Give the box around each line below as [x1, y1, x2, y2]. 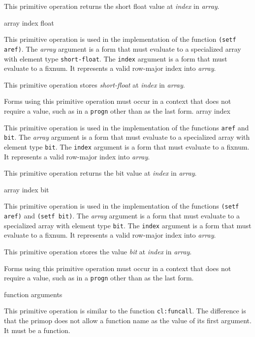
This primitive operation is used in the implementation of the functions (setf [4, 201, 239, 211]
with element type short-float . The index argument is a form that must [4, 53, 227, 63]
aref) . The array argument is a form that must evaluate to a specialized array [4, 43, 241, 54]
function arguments [4, 289, 63, 299]
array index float [4, 17, 54, 28]
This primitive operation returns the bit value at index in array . [4, 168, 197, 178]
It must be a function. [4, 325, 70, 335]
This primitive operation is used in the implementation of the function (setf [4, 34, 236, 44]
